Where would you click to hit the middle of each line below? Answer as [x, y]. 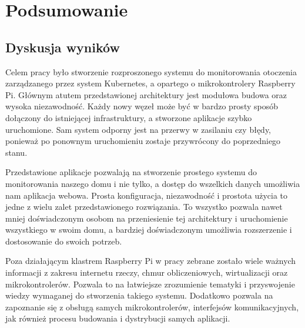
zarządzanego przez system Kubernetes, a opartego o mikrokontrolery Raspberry [150, 83]
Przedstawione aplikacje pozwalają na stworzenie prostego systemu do [131, 172]
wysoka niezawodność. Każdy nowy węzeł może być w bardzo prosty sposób [142, 106]
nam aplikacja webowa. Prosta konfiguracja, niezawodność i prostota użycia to [147, 195]
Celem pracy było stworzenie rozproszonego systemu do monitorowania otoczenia [151, 71]
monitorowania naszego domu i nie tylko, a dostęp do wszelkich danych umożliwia [153, 183]
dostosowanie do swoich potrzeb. [64, 241]
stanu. [16, 152]
